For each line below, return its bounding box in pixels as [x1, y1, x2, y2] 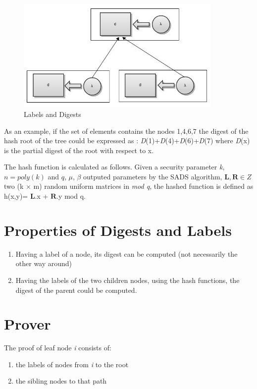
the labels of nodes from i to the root [15, 359, 129, 369]
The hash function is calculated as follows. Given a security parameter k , [4, 162, 225, 172]
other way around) [15, 258, 72, 269]
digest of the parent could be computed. [15, 284, 137, 295]
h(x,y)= [4, 191, 28, 201]
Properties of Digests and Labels [4, 220, 232, 240]
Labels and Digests [24, 109, 81, 119]
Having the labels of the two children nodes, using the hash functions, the [15, 275, 240, 285]
